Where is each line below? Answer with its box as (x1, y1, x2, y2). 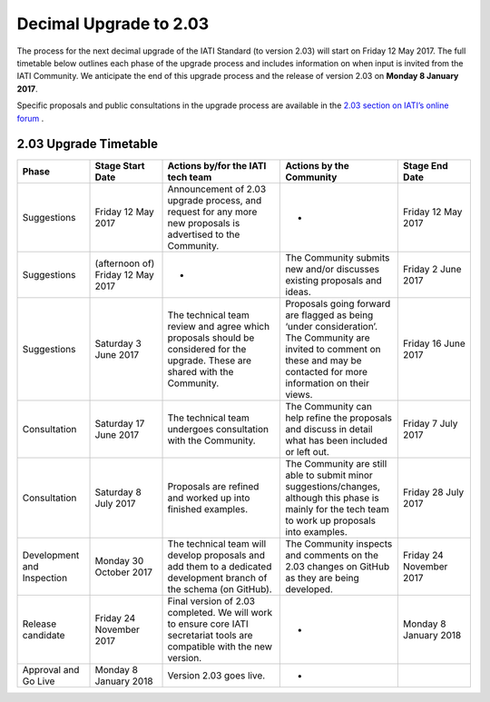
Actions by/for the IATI (167, 160, 267, 173)
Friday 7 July (402, 418, 458, 430)
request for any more (167, 205, 258, 218)
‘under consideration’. (285, 321, 378, 333)
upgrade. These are (167, 354, 252, 367)
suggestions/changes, (285, 480, 381, 493)
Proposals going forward (285, 298, 391, 311)
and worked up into (167, 491, 250, 504)
